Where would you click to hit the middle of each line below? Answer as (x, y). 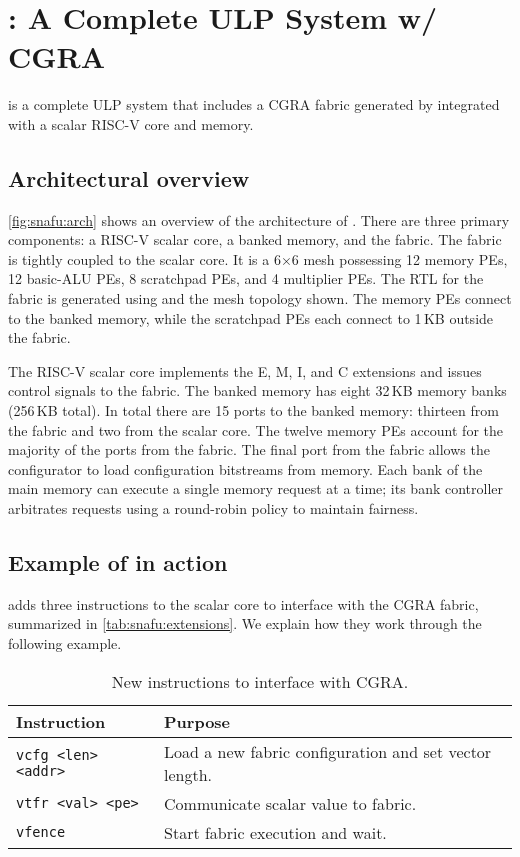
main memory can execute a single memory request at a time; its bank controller (256, 488)
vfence (41, 832)
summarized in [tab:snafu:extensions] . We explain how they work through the (245, 623)
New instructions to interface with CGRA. (260, 681)
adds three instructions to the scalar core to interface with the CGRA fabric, (243, 603)
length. (188, 774)
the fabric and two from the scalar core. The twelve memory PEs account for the (255, 429)
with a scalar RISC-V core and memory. (131, 123)
